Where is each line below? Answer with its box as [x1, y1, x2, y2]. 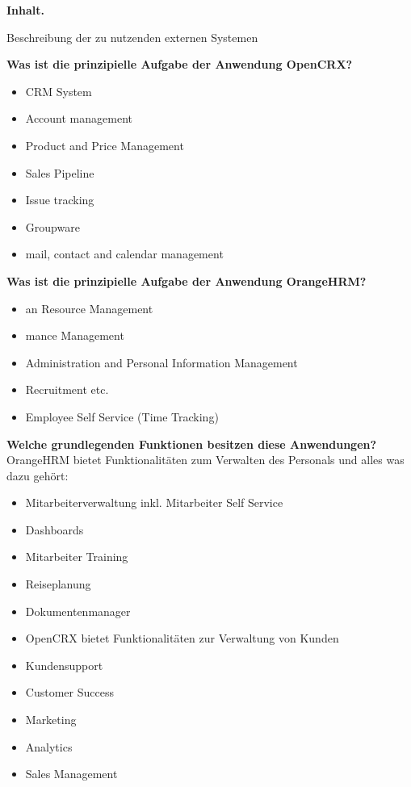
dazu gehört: [6, 467, 69, 484]
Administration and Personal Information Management [25, 354, 298, 370]
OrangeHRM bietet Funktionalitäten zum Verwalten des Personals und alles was [6, 451, 405, 468]
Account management [25, 110, 132, 127]
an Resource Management [25, 299, 153, 316]
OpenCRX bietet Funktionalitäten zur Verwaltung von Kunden [25, 630, 339, 647]
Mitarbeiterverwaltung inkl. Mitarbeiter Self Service [25, 494, 283, 511]
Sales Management [25, 765, 118, 782]
